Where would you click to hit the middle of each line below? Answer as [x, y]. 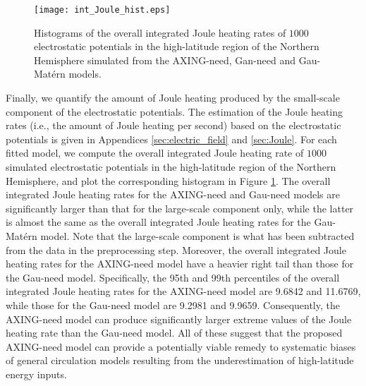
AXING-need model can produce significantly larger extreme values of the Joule [179, 319]
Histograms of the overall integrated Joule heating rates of [160, 32]
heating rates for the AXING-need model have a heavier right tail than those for [180, 264]
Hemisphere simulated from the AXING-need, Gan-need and [165, 60]
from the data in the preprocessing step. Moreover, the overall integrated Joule [176, 249]
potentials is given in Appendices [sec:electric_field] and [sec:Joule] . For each [171, 139]
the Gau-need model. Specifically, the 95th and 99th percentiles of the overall [173, 277]
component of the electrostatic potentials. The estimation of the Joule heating [175, 111]
